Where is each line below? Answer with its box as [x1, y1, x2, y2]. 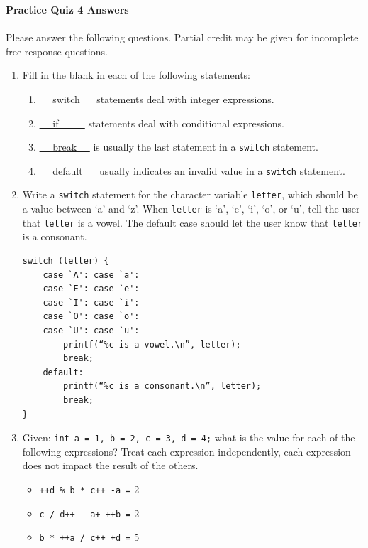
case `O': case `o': [43, 311, 140, 322]
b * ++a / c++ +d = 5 [39, 530, 140, 544]
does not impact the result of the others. [22, 458, 199, 473]
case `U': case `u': [43, 326, 140, 335]
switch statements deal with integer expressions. [52, 91, 274, 106]
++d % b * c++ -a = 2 [39, 482, 140, 496]
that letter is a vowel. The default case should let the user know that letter [22, 215, 363, 230]
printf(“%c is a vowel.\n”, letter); [63, 339, 241, 350]
